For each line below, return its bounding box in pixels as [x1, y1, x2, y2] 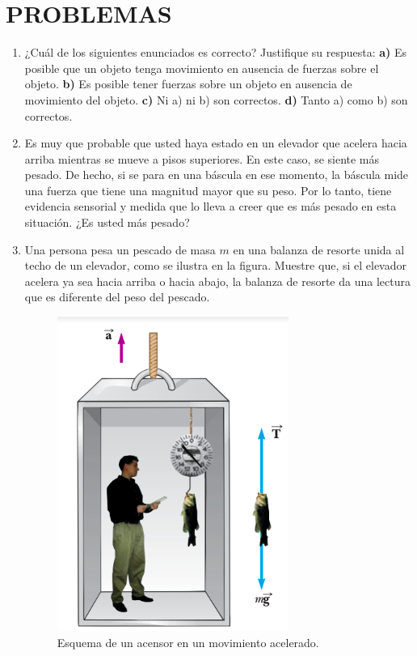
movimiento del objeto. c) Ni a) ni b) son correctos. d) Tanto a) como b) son [24, 91, 408, 108]
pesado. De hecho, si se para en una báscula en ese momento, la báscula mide [24, 166, 409, 183]
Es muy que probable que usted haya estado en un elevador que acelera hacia [24, 134, 407, 151]
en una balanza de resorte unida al [233, 241, 405, 258]
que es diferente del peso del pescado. [24, 288, 210, 305]
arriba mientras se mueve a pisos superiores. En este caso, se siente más [24, 150, 380, 167]
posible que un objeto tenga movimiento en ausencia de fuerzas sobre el [24, 59, 379, 76]
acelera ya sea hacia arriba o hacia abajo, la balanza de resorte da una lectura [24, 272, 411, 289]
